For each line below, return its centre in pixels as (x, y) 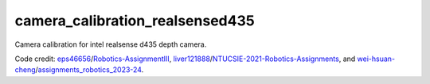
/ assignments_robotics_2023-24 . (90, 70)
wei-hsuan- (376, 59)
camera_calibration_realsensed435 (135, 21)
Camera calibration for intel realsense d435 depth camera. (111, 44)
